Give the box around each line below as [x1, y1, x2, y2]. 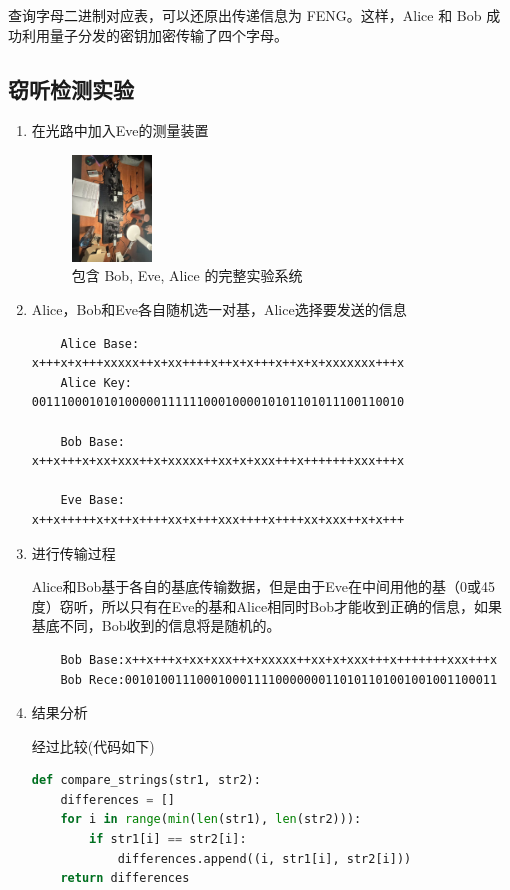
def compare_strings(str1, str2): [31, 773, 261, 788]
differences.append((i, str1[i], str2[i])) [117, 851, 412, 866]
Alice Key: [60, 375, 133, 390]
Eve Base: [60, 493, 125, 508]
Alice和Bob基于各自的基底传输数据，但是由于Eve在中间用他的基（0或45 [31, 576, 495, 597]
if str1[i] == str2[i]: [89, 832, 247, 847]
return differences [60, 871, 190, 886]
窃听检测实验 [8, 73, 134, 104]
